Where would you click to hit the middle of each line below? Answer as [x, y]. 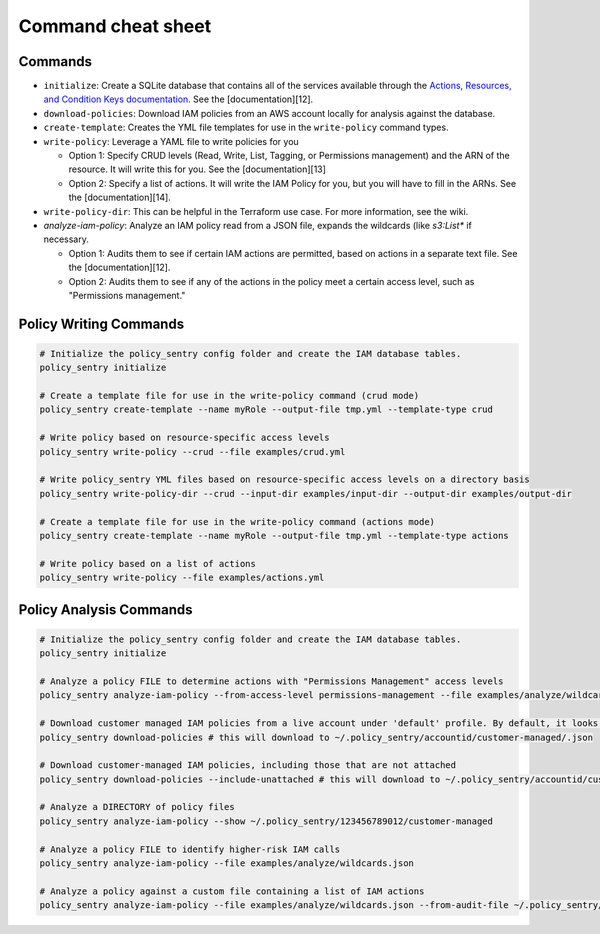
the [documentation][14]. [120, 197]
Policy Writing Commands [101, 323]
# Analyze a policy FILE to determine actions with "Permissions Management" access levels [271, 681]
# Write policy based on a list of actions [148, 563]
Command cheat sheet [115, 26]
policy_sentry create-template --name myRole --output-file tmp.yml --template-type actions [274, 535]
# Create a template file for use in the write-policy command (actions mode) [237, 521]
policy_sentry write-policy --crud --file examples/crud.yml [192, 451]
